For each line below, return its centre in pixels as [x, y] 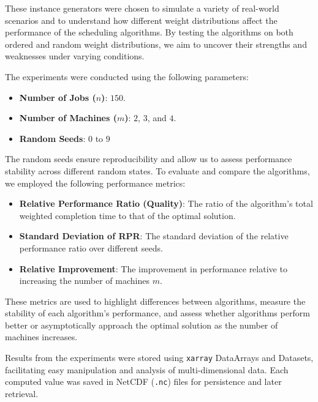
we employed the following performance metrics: [95, 183]
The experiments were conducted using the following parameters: [127, 76]
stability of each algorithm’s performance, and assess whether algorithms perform [157, 313]
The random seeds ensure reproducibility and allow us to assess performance [149, 159]
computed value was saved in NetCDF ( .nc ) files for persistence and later [143, 382]
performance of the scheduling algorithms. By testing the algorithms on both [149, 32]
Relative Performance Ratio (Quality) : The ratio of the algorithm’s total [166, 203]
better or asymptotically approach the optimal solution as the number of [142, 325]
